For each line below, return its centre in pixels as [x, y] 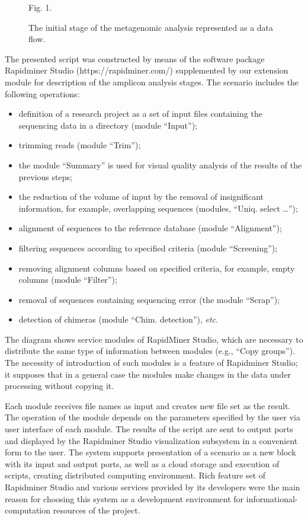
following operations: [42, 93]
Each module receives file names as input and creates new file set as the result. [148, 405]
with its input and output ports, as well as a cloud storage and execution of [142, 463]
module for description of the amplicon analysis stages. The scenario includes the [152, 82]
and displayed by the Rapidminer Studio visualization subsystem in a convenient [151, 440]
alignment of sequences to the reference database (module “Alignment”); [150, 228]
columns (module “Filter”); [68, 280]
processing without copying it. [60, 386]
